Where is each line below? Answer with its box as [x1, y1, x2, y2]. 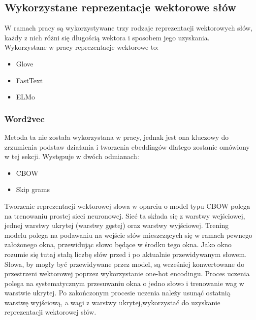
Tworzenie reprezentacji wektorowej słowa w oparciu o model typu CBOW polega [4, 200, 250, 211]
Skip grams [16, 184, 50, 194]
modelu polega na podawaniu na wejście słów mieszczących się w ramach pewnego [4, 229, 253, 240]
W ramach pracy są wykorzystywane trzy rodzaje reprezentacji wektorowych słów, [4, 23, 253, 33]
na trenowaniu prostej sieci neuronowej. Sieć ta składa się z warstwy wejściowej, [4, 210, 245, 221]
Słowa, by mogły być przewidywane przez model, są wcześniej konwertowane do [4, 258, 245, 269]
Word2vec [4, 112, 45, 125]
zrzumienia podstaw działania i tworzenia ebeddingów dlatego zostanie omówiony [4, 141, 250, 152]
